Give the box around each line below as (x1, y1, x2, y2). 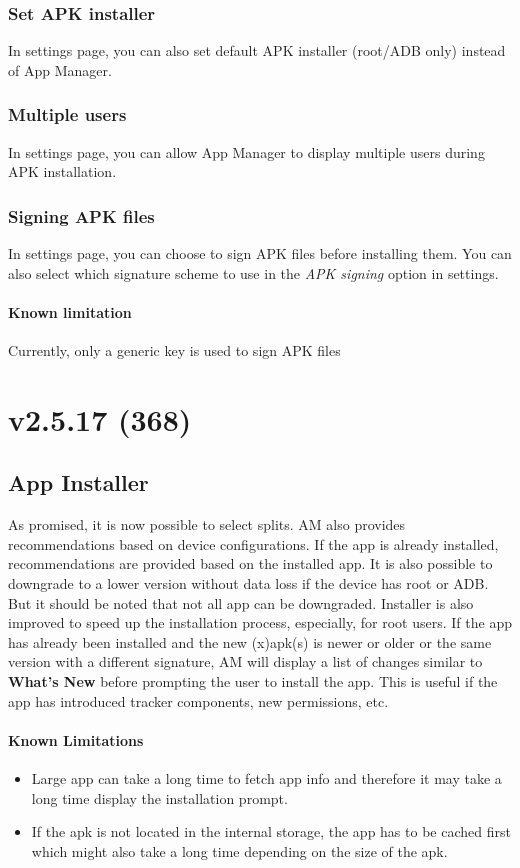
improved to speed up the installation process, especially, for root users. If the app (8, 612, 512, 633)
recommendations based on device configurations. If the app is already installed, (8, 533, 499, 554)
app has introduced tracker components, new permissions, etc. (8, 690, 389, 711)
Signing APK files (8, 203, 155, 228)
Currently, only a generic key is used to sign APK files (8, 340, 341, 361)
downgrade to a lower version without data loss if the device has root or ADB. (8, 572, 489, 593)
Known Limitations (8, 729, 144, 750)
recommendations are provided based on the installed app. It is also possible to (8, 553, 493, 574)
